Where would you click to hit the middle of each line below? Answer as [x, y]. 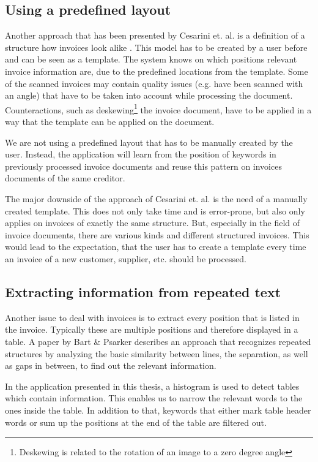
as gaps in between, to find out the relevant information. [111, 365]
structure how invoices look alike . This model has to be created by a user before [156, 47]
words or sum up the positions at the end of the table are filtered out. [136, 422]
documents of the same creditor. [65, 178]
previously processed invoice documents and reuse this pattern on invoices [143, 166]
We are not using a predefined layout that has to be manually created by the [149, 142]
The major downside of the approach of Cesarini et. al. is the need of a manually [156, 198]
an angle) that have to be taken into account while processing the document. [149, 95]
